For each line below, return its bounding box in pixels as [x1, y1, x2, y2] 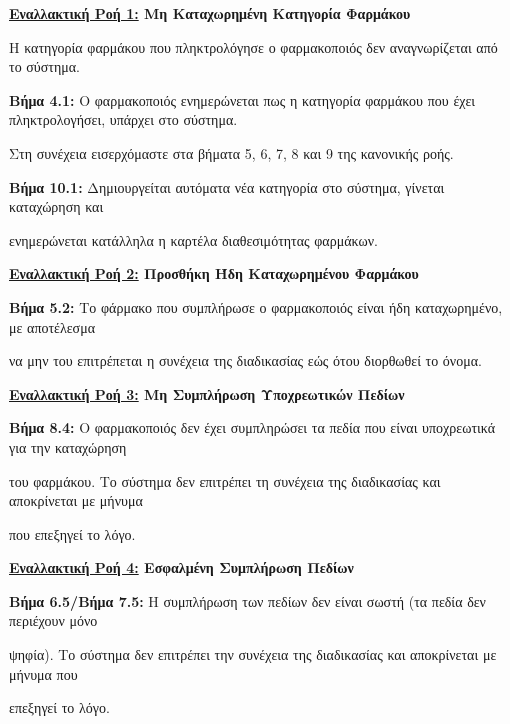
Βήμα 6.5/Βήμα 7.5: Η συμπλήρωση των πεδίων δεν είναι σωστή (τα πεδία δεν [9, 590, 486, 611]
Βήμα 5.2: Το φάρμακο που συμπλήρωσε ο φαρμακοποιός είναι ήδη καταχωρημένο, [9, 296, 503, 317]
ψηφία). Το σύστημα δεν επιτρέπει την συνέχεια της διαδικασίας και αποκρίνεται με [9, 644, 497, 665]
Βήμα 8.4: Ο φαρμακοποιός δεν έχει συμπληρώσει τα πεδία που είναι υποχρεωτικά [9, 417, 496, 438]
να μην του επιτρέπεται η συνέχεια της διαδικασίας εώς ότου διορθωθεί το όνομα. [9, 350, 482, 371]
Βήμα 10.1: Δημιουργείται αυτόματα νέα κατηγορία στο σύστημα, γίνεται [9, 176, 445, 197]
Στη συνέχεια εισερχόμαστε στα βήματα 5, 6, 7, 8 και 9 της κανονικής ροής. [9, 142, 454, 163]
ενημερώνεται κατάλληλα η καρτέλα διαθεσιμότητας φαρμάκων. [9, 229, 378, 250]
